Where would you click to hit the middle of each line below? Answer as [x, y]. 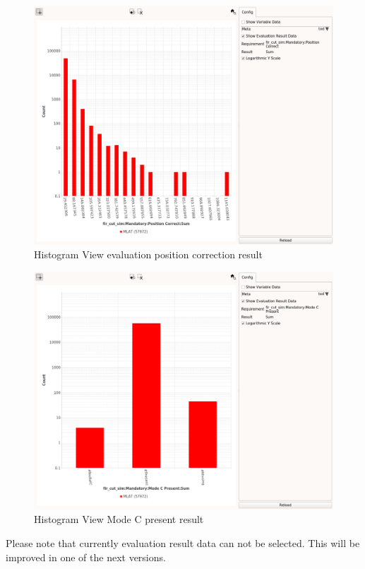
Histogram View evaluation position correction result [148, 254]
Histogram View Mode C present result [119, 519]
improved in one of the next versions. [86, 557]
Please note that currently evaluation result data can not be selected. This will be [183, 543]
